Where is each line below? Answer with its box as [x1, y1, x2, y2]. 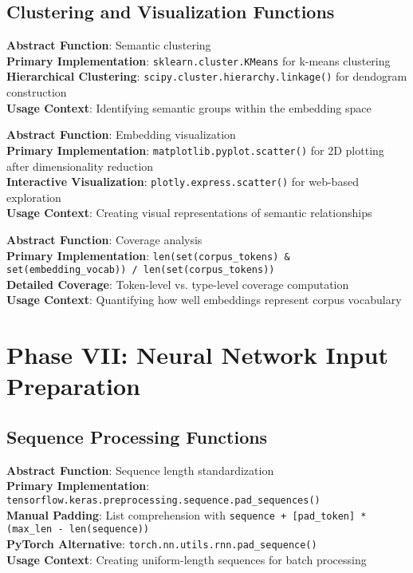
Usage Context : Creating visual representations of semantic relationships [6, 204, 372, 221]
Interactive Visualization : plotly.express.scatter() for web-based [6, 173, 359, 190]
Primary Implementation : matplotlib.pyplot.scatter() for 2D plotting [6, 141, 384, 158]
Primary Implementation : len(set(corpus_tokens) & [6, 247, 290, 263]
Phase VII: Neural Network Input [6, 338, 388, 371]
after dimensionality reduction [6, 157, 154, 174]
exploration [6, 188, 61, 205]
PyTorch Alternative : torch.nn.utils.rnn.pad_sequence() [6, 535, 317, 551]
